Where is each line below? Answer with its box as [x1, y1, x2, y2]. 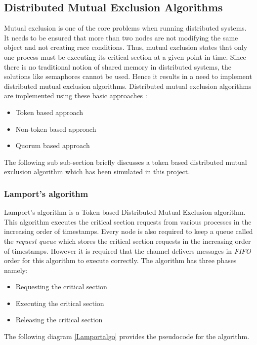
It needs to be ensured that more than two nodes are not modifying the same [4, 32, 238, 42]
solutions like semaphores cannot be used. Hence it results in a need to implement [4, 71, 252, 81]
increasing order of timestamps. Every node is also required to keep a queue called [4, 226, 253, 236]
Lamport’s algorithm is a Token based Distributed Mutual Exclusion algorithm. [4, 207, 246, 217]
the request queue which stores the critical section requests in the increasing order [4, 235, 251, 246]
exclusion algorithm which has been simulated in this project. [4, 166, 190, 177]
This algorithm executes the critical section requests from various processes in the [4, 216, 252, 227]
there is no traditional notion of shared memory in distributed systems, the [4, 61, 231, 72]
